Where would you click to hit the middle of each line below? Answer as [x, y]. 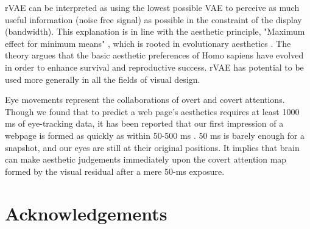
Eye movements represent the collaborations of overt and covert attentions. [145, 100]
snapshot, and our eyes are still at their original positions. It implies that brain [152, 147]
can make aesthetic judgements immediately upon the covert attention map [146, 159]
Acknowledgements [86, 213]
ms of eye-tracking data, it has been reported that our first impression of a [144, 123]
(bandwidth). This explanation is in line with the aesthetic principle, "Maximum [155, 31]
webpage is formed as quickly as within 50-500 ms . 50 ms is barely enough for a [155, 135]
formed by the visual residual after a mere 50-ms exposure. [115, 171]
